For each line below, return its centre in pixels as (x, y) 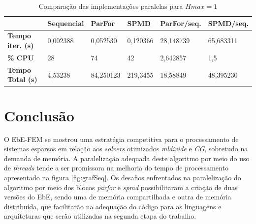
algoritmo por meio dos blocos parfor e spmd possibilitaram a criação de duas (121, 187)
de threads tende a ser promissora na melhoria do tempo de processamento (116, 168)
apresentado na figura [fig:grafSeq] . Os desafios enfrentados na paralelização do (123, 177)
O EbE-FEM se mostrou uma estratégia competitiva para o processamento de (121, 139)
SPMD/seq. (228, 23)
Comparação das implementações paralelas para (111, 6)
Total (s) (22, 79)
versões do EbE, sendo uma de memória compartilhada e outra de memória (118, 197)
